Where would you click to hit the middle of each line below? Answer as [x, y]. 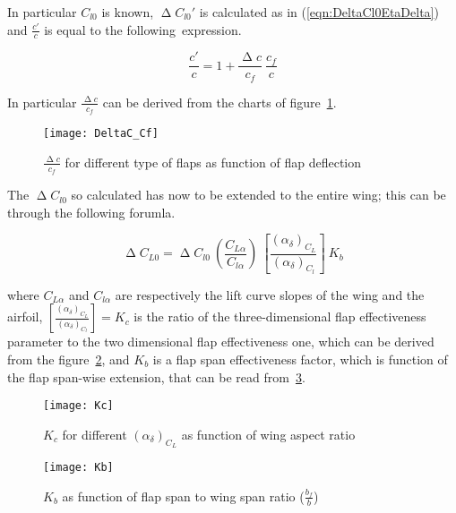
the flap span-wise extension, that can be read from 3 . [156, 376]
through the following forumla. [91, 212]
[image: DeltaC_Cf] [101, 134]
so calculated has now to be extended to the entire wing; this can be [258, 195]
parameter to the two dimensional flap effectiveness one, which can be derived [221, 342]
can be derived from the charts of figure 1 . [219, 102]
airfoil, [25, 316]
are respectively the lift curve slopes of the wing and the [270, 294]
